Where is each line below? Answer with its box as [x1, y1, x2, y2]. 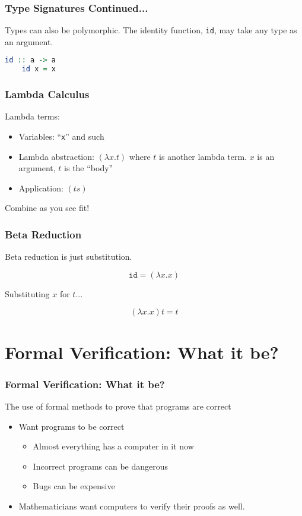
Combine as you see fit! [5, 202, 90, 214]
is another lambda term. [159, 150, 247, 162]
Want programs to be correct [18, 420, 125, 432]
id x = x [21, 65, 56, 74]
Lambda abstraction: [18, 150, 94, 162]
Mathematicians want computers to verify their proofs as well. [18, 500, 245, 512]
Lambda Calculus [5, 87, 90, 102]
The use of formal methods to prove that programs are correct [5, 400, 231, 413]
